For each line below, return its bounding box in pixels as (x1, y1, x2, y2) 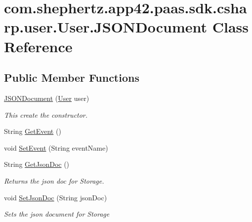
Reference (4, 36, 73, 56)
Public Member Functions (4, 70, 139, 85)
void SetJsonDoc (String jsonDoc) (4, 192, 107, 202)
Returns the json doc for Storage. (4, 175, 104, 186)
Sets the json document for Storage (4, 209, 110, 219)
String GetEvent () (4, 126, 61, 136)
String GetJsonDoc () (4, 159, 70, 169)
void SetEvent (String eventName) (4, 142, 108, 153)
